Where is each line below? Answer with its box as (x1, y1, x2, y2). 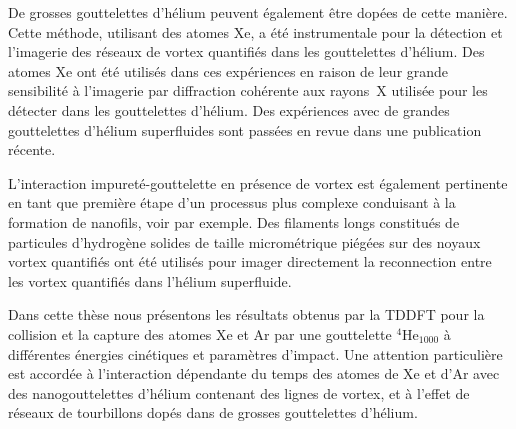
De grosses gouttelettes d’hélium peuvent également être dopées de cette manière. (8, 2, 508, 22)
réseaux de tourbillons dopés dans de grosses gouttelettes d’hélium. (8, 402, 418, 423)
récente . (8, 139, 56, 160)
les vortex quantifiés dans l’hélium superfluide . (8, 270, 292, 291)
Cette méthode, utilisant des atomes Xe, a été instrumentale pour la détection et (8, 21, 503, 42)
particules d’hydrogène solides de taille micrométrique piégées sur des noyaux (8, 231, 481, 252)
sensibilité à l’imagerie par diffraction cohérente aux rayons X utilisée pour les (8, 80, 488, 101)
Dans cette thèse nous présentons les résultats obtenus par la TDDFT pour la (8, 304, 485, 325)
